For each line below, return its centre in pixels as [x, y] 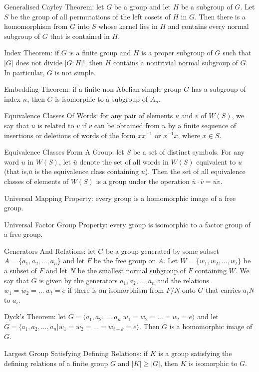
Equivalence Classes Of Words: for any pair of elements [89, 115]
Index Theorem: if [32, 53]
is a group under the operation [143, 181]
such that [237, 53]
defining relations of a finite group [56, 363]
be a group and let [142, 6]
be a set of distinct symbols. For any [189, 152]
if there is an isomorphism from [116, 290]
